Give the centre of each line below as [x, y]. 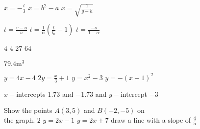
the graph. [20, 119]
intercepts [31, 94]
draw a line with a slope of [151, 119]
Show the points [28, 110]
